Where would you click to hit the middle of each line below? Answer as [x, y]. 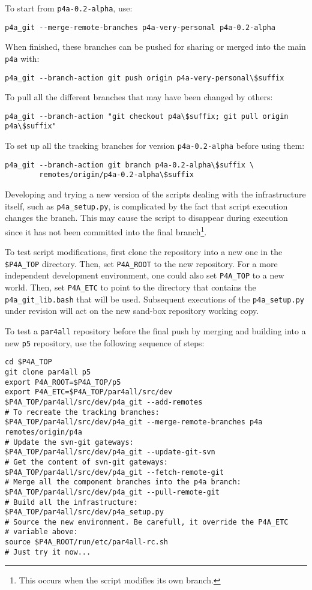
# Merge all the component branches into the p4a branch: [123, 482]
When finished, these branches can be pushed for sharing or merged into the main [155, 47]
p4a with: [22, 58]
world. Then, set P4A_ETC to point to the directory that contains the [130, 287]
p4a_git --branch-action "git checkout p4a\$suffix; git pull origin [147, 116]
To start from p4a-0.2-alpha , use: [69, 8]
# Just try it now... [48, 552]
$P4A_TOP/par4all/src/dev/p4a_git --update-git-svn [110, 452]
